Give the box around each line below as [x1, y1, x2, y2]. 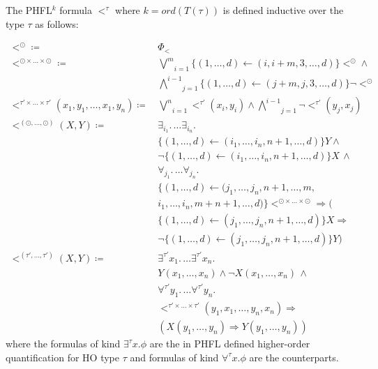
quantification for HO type [6, 349, 120, 364]
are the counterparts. [249, 349, 339, 364]
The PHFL [6, 3, 52, 17]
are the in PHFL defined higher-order [149, 336, 310, 351]
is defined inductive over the [222, 3, 344, 17]
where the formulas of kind [6, 336, 121, 351]
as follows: [35, 16, 79, 31]
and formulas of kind [130, 349, 219, 364]
